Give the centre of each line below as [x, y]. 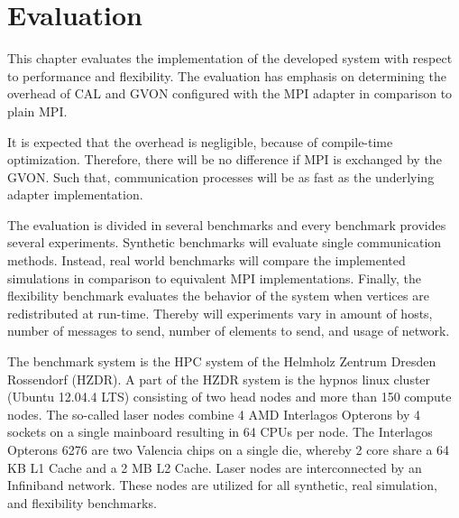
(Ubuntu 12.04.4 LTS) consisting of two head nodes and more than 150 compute [229, 397]
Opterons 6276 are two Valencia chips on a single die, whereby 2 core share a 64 [229, 449]
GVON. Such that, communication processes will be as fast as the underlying [221, 176]
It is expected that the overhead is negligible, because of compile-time [200, 141]
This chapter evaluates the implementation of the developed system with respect [230, 58]
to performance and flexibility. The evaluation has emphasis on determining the [227, 75]
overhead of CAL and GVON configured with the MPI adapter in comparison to [230, 93]
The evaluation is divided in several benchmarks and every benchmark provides [227, 224]
